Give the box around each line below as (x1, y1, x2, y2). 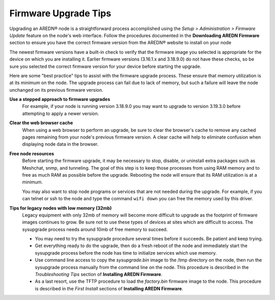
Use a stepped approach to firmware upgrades (9, 96, 111, 102)
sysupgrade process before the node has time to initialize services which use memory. (35, 250, 217, 256)
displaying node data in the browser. (22, 141, 99, 147)
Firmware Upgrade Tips (9, 8, 112, 19)
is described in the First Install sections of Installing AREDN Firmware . (35, 285, 183, 291)
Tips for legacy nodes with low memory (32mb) (9, 205, 112, 211)
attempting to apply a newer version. (22, 110, 99, 117)
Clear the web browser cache (9, 120, 73, 126)
